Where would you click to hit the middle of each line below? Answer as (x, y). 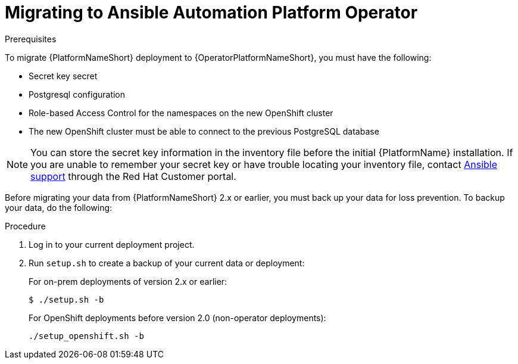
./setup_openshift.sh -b (86, 336)
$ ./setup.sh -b (66, 299)
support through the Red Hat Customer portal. (133, 176)
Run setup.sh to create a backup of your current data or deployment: (167, 263)
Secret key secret (63, 76)
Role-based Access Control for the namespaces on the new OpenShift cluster (181, 113)
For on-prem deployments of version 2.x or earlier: (128, 281)
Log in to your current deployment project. (112, 244)
